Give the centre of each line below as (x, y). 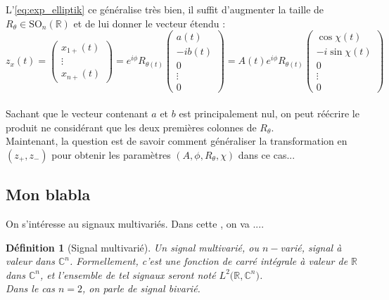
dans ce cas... (267, 154)
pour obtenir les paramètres (111, 154)
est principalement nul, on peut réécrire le (269, 113)
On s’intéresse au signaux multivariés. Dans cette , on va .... (135, 223)
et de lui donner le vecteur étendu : (149, 23)
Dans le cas (30, 288)
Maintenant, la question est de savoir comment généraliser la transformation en (177, 141)
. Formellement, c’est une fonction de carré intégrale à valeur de (209, 261)
